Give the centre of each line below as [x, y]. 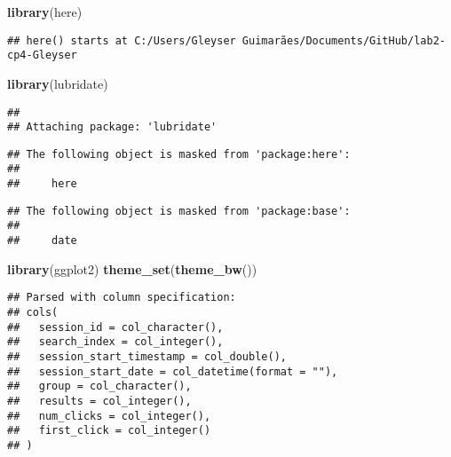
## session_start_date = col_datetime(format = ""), [173, 371]
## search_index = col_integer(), [115, 342]
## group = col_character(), [99, 386]
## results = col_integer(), [99, 401]
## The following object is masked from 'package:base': [179, 211]
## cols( [33, 312]
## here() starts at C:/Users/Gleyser [122, 40]
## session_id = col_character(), [115, 327]
